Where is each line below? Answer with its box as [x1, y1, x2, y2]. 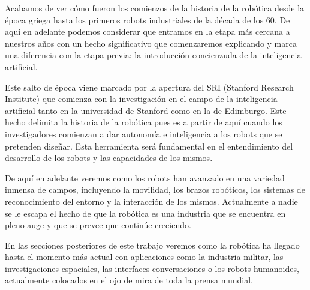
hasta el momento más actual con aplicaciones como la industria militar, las [5, 250, 284, 263]
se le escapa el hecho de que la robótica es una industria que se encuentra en [5, 207, 286, 219]
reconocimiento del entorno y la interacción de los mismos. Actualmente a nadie [5, 195, 298, 207]
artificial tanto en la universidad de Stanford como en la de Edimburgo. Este [5, 104, 287, 116]
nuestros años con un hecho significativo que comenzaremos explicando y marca [5, 37, 297, 49]
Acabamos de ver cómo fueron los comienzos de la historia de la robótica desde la [5, 2, 305, 14]
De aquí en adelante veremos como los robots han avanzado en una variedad [5, 171, 285, 184]
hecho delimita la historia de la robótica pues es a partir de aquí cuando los [5, 116, 282, 128]
